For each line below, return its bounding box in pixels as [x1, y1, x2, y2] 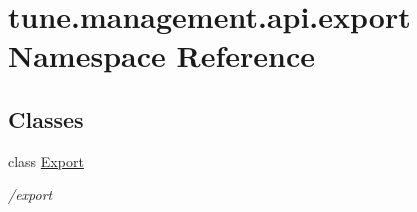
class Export [8, 150, 84, 171]
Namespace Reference [8, 35, 315, 76]
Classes [8, 103, 84, 134]
